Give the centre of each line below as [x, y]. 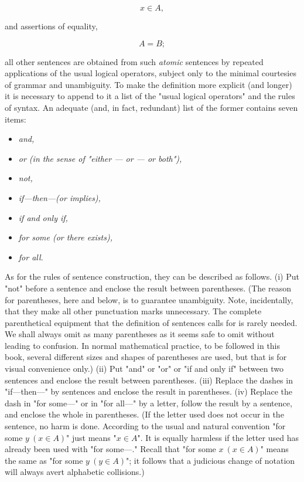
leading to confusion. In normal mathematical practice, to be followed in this [143, 345]
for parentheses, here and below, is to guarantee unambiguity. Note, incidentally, [149, 299]
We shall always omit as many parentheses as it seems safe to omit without [140, 334]
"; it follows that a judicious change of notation [210, 460]
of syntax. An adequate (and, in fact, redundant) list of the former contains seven [151, 107]
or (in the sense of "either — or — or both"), [100, 158]
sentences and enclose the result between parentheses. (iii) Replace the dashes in [149, 380]
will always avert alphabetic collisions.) [75, 472]
